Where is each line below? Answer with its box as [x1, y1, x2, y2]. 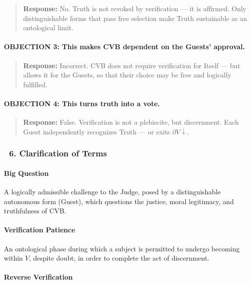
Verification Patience [4, 225, 75, 235]
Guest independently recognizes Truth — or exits [23, 126, 170, 136]
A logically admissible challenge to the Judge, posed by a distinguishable [4, 186, 221, 196]
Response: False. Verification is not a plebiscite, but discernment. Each [23, 117, 239, 127]
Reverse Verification [4, 272, 73, 282]
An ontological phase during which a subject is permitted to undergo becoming [4, 243, 240, 253]
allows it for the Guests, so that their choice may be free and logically [23, 70, 232, 80]
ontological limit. [23, 22, 73, 33]
